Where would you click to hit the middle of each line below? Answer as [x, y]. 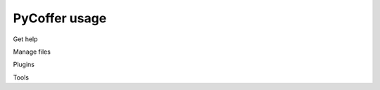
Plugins [24, 65]
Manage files [32, 52]
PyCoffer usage [60, 18]
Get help [25, 39]
